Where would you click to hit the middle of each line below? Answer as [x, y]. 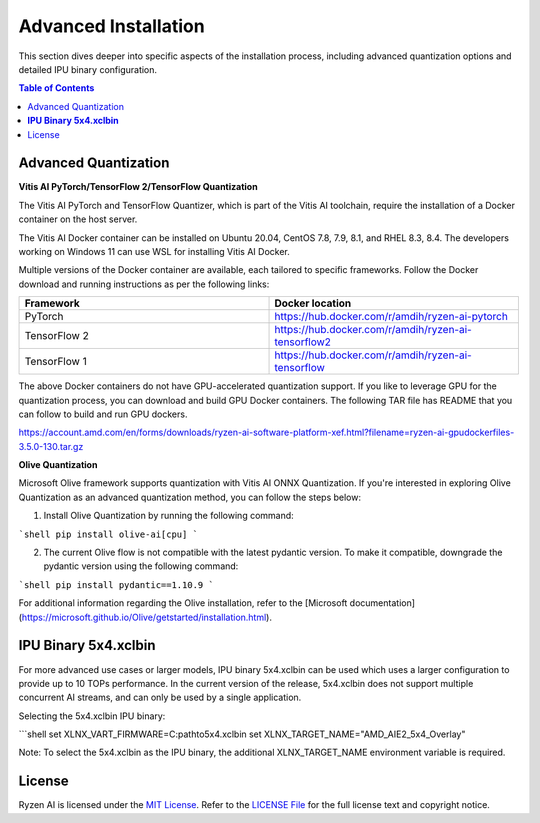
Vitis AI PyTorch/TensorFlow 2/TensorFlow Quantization [138, 187]
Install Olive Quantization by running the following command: [168, 516]
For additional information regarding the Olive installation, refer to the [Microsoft [183, 603]
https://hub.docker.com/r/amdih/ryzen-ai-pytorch [391, 317]
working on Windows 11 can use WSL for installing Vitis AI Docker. [154, 251]
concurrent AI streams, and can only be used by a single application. [160, 697]
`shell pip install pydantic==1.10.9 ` [116, 584]
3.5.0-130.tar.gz [51, 446]
